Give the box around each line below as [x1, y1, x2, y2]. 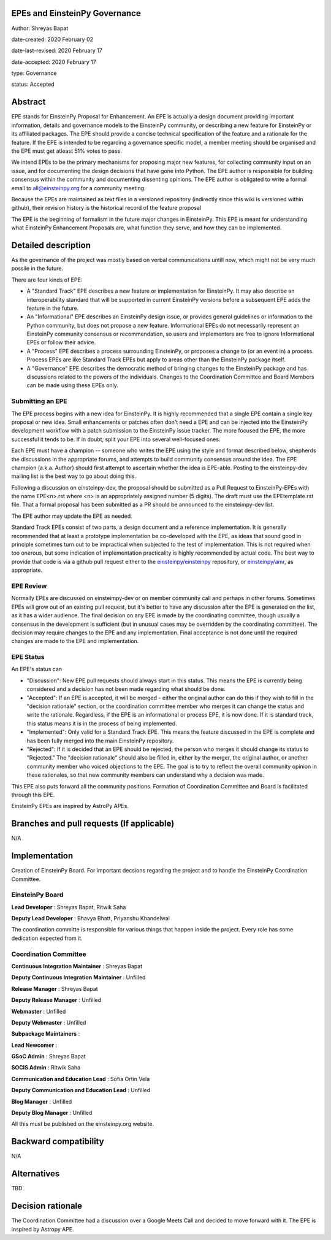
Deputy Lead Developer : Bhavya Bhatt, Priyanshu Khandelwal [11, 915, 170, 922]
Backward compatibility [11, 1136, 104, 1147]
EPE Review [11, 582, 47, 590]
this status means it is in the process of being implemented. [26, 720, 177, 727]
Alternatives [11, 1169, 60, 1179]
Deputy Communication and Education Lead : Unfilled [11, 1087, 151, 1094]
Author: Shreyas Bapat [11, 25, 69, 32]
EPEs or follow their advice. [26, 339, 96, 346]
